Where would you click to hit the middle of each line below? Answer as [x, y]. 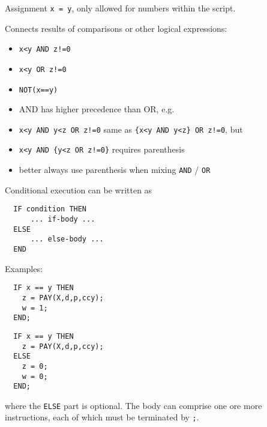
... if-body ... [63, 220]
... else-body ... [67, 239]
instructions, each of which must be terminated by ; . [102, 417]
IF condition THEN [50, 209]
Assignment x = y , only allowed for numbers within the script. [120, 8]
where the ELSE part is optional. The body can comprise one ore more [133, 405]
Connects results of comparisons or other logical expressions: [116, 28]
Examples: [24, 268]
